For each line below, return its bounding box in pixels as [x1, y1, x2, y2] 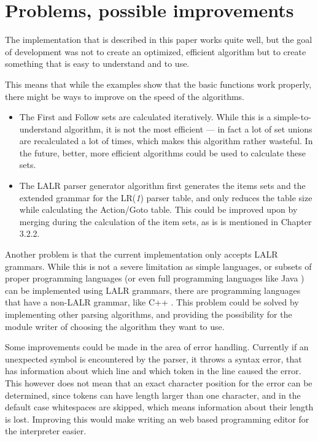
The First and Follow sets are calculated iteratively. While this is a [19, 110, 271, 123]
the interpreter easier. [5, 424, 87, 437]
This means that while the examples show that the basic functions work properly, [5, 77, 312, 90]
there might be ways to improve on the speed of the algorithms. [5, 90, 244, 102]
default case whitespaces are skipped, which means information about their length [5, 401, 314, 413]
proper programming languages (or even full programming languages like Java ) [5, 272, 304, 285]
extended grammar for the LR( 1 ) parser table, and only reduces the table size [19, 191, 312, 204]
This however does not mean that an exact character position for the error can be [5, 376, 312, 389]
